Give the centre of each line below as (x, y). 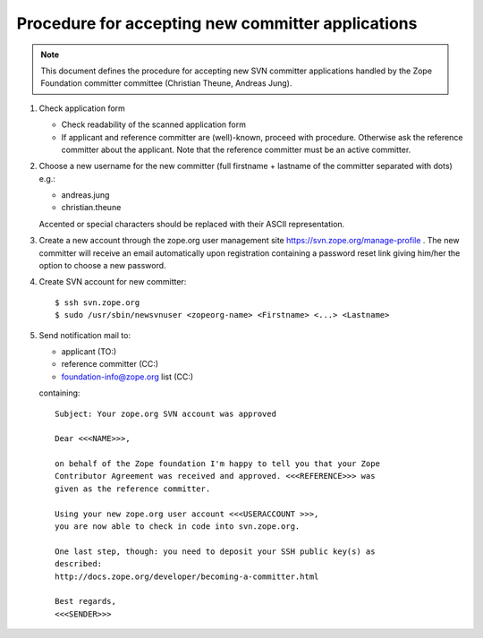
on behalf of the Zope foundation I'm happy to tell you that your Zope (217, 464)
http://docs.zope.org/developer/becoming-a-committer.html (187, 576)
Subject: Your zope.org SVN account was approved (166, 413)
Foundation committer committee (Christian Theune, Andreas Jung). (166, 83)
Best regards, (85, 601)
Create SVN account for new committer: (113, 282)
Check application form (82, 108)
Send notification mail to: (85, 335)
